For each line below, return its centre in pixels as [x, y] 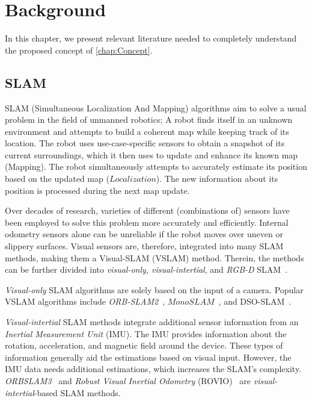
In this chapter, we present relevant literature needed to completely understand [151, 38]
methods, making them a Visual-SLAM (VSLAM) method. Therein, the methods [154, 257]
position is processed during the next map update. [97, 190]
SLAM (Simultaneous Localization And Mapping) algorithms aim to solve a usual [156, 107]
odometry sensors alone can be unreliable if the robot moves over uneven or [144, 234]
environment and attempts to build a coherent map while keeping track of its [147, 131]
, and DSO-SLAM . [255, 301]
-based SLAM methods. [77, 392]
